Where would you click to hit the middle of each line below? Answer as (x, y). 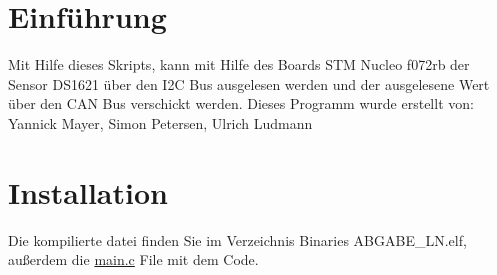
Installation (88, 191)
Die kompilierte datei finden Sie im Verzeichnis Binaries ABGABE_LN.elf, (237, 239)
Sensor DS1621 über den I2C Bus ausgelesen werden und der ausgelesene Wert (249, 83)
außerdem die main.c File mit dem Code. (133, 259)
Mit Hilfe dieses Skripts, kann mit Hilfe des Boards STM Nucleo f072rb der (239, 64)
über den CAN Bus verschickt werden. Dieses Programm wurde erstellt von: (241, 103)
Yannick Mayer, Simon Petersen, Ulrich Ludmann (160, 122)
